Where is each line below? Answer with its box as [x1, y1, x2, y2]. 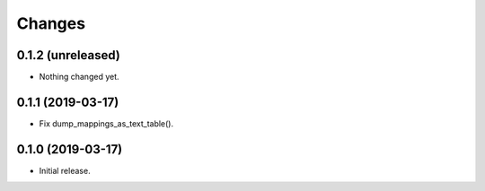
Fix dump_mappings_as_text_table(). [39, 117, 174, 129]
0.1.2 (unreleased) [16, 48, 120, 63]
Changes [16, 13, 85, 33]
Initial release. [39, 165, 91, 176]
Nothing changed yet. [39, 72, 120, 82]
